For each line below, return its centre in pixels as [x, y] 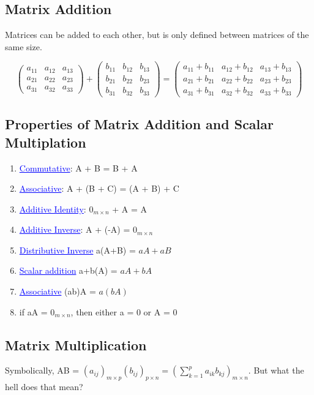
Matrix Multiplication [76, 344]
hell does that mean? [44, 387]
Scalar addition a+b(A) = [68, 270]
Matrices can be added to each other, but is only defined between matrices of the [157, 35]
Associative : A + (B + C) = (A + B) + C [99, 188]
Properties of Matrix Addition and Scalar [140, 124]
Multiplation [46, 142]
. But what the [276, 370]
